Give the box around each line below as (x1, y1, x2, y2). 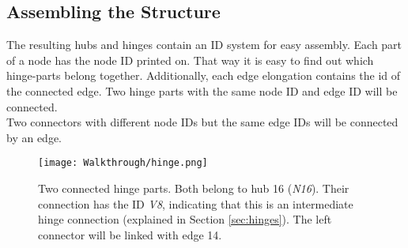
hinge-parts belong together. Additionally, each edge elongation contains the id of (6, 67, 401, 84)
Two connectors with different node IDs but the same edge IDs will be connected (6, 114, 399, 130)
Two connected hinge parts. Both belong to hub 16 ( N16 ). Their (38, 180, 349, 197)
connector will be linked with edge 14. (38, 226, 222, 242)
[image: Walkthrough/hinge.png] (38, 157, 208, 169)
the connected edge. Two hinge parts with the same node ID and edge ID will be (6, 82, 398, 99)
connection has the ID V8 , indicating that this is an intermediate (38, 195, 353, 212)
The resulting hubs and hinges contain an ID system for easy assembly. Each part (6, 36, 402, 53)
